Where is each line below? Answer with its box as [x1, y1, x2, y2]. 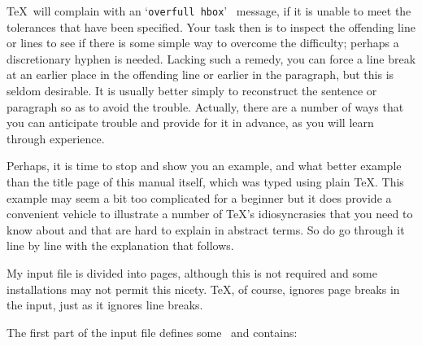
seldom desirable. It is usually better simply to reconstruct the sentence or [7, 82, 377, 99]
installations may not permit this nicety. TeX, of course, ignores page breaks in [7, 280, 400, 297]
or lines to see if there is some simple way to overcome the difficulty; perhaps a [7, 34, 399, 51]
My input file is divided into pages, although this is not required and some [7, 264, 377, 281]
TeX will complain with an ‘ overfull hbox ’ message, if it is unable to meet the [7, 2, 411, 19]
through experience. [7, 129, 105, 147]
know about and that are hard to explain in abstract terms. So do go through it [7, 221, 405, 238]
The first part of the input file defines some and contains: [7, 323, 298, 340]
